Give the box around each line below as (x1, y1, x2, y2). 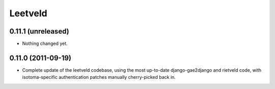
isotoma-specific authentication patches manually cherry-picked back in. (22, 74, 176, 80)
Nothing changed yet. (22, 41, 68, 47)
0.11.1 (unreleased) (9, 27, 69, 36)
